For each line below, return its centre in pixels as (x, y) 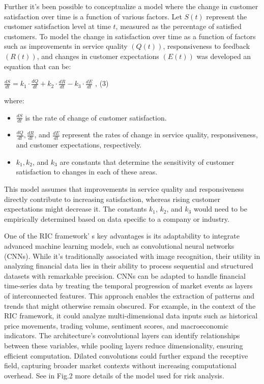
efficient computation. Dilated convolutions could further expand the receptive (126, 355)
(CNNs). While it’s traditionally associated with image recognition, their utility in (132, 256)
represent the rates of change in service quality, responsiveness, (160, 135)
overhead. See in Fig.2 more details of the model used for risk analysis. (114, 375)
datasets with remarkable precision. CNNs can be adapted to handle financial (125, 275)
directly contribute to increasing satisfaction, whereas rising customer (112, 199)
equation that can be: (38, 66)
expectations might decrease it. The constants (76, 209)
